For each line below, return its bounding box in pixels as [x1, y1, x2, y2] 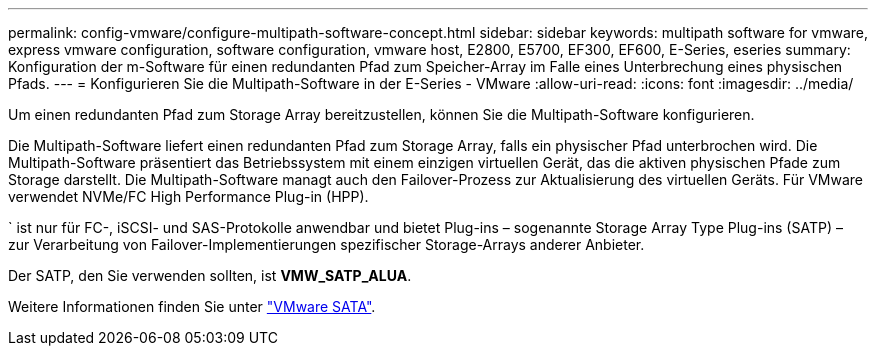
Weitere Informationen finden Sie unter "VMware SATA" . [8, 298, 376, 315]
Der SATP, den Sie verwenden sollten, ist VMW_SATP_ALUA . [8, 267, 412, 284]
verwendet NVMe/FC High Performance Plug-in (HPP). [8, 188, 369, 205]
